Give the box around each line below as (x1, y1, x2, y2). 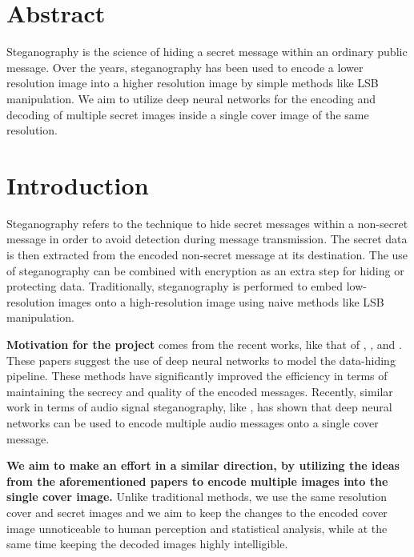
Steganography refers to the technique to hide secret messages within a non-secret (6, 214, 408, 231)
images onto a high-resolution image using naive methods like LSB (58, 293, 384, 310)
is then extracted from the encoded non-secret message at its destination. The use (6, 246, 408, 262)
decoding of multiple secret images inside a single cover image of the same (6, 106, 369, 122)
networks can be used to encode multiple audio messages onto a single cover (6, 414, 379, 431)
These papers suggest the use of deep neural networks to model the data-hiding (6, 351, 396, 368)
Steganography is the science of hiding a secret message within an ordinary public (6, 43, 408, 60)
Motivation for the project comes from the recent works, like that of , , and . (6, 335, 402, 352)
